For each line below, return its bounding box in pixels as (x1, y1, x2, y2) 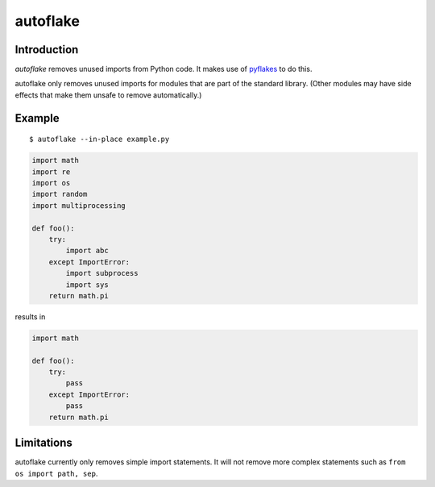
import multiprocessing (31, 201, 126, 210)
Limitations (14, 436, 72, 450)
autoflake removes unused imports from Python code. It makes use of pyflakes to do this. (14, 65, 313, 74)
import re (31, 167, 71, 177)
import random (31, 189, 88, 199)
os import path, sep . (14, 468, 98, 478)
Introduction (14, 43, 79, 56)
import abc (65, 246, 109, 256)
